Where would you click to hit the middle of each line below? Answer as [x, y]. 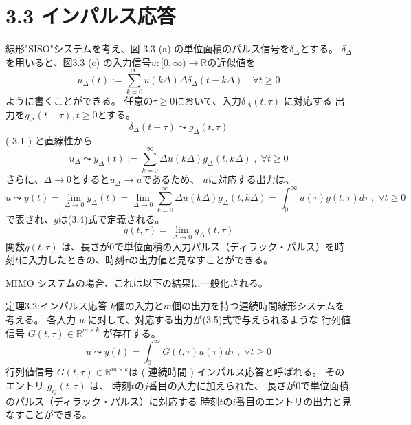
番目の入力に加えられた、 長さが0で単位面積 [248, 385]
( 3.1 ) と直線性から [49, 140]
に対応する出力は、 [251, 179]
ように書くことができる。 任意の [79, 101]
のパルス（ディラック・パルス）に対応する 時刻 [113, 401]
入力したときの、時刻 [77, 260]
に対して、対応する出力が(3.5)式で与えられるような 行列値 [219, 319]
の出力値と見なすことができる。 [201, 260]
